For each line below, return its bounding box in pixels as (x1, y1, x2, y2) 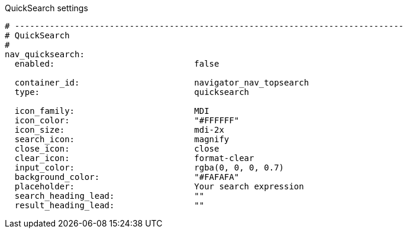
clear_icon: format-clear (14, 153, 254, 163)
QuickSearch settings (5, 3, 88, 13)
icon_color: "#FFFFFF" (14, 116, 240, 125)
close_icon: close (14, 144, 219, 153)
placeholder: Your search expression (14, 182, 304, 191)
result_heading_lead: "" (14, 201, 205, 210)
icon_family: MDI (14, 106, 209, 116)
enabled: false (14, 59, 219, 68)
